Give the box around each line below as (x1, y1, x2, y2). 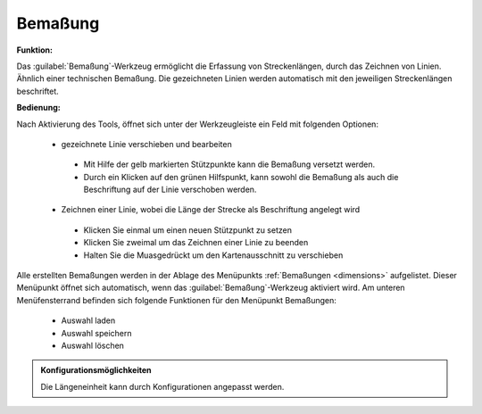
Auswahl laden (61, 315, 116, 326)
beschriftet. (16, 86, 60, 96)
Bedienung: (16, 103, 62, 113)
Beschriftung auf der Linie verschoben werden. (83, 184, 257, 195)
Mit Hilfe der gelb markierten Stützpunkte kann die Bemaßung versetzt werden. (83, 159, 375, 170)
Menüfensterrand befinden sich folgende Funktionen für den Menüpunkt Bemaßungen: (16, 294, 337, 305)
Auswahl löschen (61, 340, 125, 351)
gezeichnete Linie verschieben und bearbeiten (61, 138, 232, 149)
